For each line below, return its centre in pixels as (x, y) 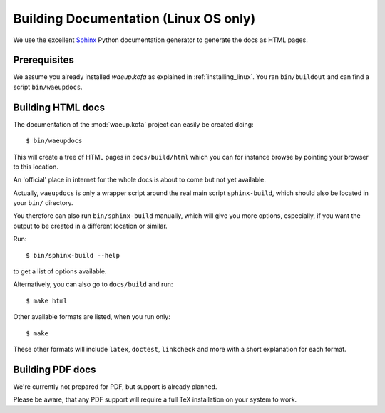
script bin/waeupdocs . (48, 87)
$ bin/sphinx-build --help (73, 255)
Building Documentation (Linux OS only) (134, 19)
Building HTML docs (59, 107)
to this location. (36, 167)
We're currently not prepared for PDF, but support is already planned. (115, 386)
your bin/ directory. (43, 203)
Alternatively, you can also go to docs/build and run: (93, 284)
